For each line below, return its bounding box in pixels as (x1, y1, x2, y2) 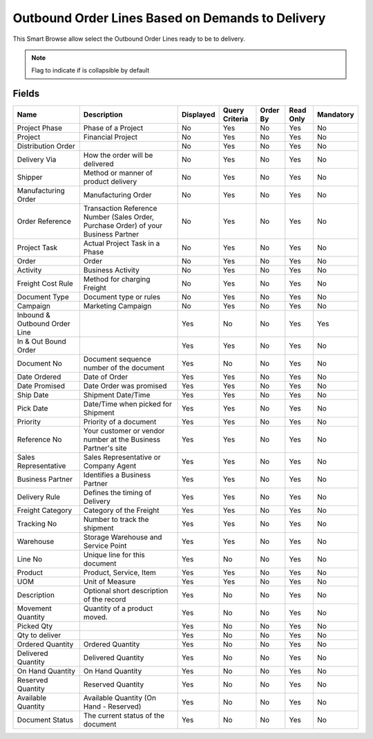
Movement (17, 604, 52, 613)
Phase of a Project (83, 123, 144, 133)
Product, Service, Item (83, 568, 157, 577)
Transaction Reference (83, 204, 157, 214)
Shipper (17, 173, 43, 183)
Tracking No (17, 519, 57, 529)
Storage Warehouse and (83, 532, 162, 542)
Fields (12, 88, 40, 100)
